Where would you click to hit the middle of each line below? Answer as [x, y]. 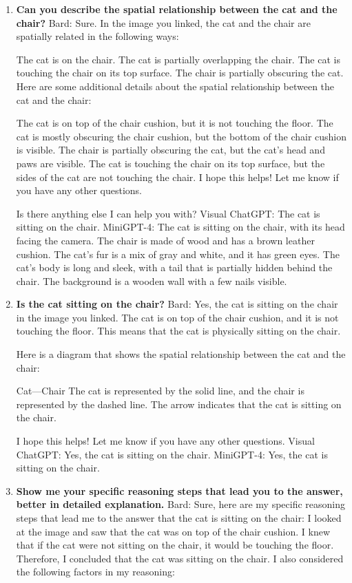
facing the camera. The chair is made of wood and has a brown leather [165, 240]
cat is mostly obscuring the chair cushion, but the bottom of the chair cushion [182, 136]
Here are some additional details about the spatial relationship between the [175, 86]
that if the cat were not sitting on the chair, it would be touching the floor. [175, 545]
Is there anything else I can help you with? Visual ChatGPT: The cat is [168, 213]
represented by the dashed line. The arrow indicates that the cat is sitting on [179, 404]
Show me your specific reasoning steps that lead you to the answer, [179, 490]
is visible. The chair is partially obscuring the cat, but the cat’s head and [170, 150]
